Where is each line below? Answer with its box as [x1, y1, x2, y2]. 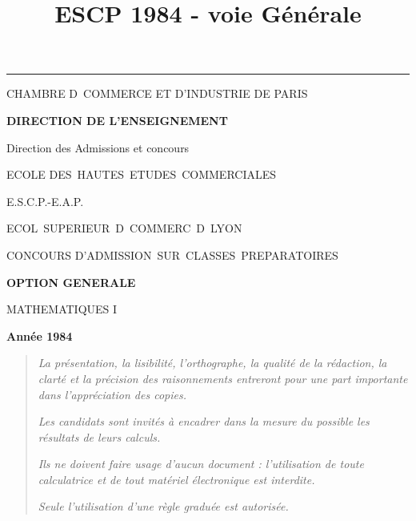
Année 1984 [6, 327, 73, 344]
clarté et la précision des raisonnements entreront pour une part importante [38, 370, 408, 386]
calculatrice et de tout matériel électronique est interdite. [38, 471, 315, 487]
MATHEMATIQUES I [6, 301, 118, 317]
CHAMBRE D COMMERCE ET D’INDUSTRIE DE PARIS [6, 85, 308, 102]
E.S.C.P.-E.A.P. [6, 192, 84, 209]
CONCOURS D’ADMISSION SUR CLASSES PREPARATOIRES [6, 246, 338, 263]
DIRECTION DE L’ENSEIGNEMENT [6, 111, 228, 128]
